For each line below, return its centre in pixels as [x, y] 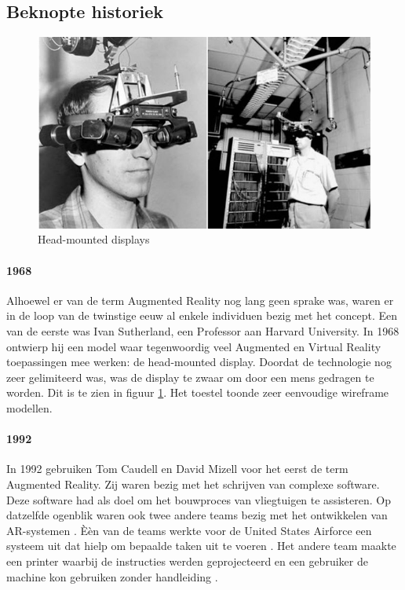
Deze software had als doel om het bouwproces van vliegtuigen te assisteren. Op [199, 499]
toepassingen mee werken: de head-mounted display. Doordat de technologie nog [199, 362]
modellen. [29, 408]
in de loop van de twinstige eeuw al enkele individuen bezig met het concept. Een [202, 315]
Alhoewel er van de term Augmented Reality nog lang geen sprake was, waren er [200, 300]
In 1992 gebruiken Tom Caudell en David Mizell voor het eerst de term [177, 469]
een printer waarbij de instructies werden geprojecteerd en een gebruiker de [187, 561]
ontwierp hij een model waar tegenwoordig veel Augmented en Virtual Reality [194, 346]
